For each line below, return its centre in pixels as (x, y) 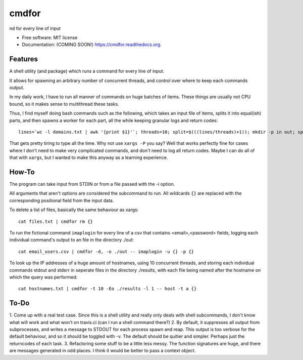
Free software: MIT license (50, 37)
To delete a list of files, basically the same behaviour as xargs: (74, 210)
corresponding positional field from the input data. (62, 201)
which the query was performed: (43, 277)
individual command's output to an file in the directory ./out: (71, 240)
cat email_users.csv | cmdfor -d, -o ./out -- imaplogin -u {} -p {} (106, 251)
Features (23, 59)
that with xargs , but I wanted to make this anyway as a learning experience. (89, 157)
